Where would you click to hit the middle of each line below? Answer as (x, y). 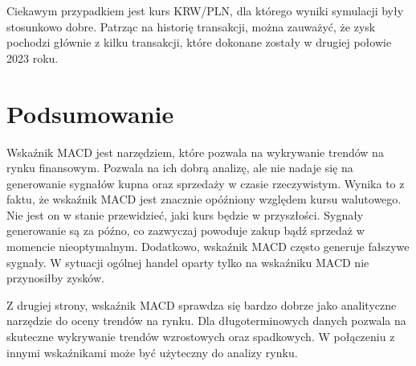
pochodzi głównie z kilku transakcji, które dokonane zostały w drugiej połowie (199, 42)
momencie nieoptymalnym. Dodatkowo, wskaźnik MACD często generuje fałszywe (208, 247)
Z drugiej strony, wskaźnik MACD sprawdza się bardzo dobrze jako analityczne (202, 304)
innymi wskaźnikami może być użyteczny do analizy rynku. (152, 352)
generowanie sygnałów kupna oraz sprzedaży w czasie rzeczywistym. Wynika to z (206, 183)
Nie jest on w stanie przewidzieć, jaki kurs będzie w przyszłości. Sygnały (185, 214)
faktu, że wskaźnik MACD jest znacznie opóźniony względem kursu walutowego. (204, 199)
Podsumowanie (90, 113)
